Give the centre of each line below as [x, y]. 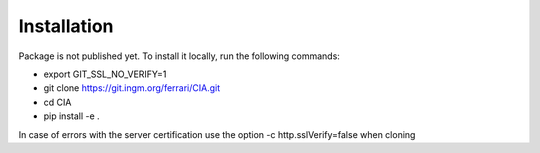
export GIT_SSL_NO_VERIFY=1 [105, 74]
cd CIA [57, 102]
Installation [66, 26]
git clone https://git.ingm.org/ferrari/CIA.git [132, 88]
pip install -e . [71, 116]
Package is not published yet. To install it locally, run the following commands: [179, 56]
